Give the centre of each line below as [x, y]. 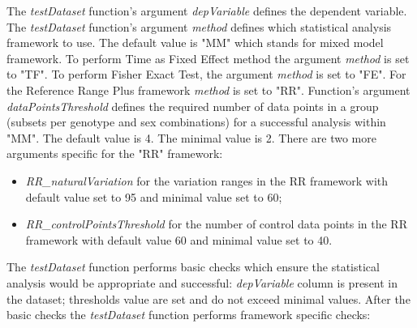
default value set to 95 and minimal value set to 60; [154, 196]
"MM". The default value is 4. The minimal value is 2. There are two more [191, 137]
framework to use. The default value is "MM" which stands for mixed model [195, 43]
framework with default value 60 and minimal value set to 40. [179, 239]
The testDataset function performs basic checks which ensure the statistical [193, 267]
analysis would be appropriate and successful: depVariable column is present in [202, 282]
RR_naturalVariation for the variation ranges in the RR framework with [207, 180]
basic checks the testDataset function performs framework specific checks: [189, 315]
